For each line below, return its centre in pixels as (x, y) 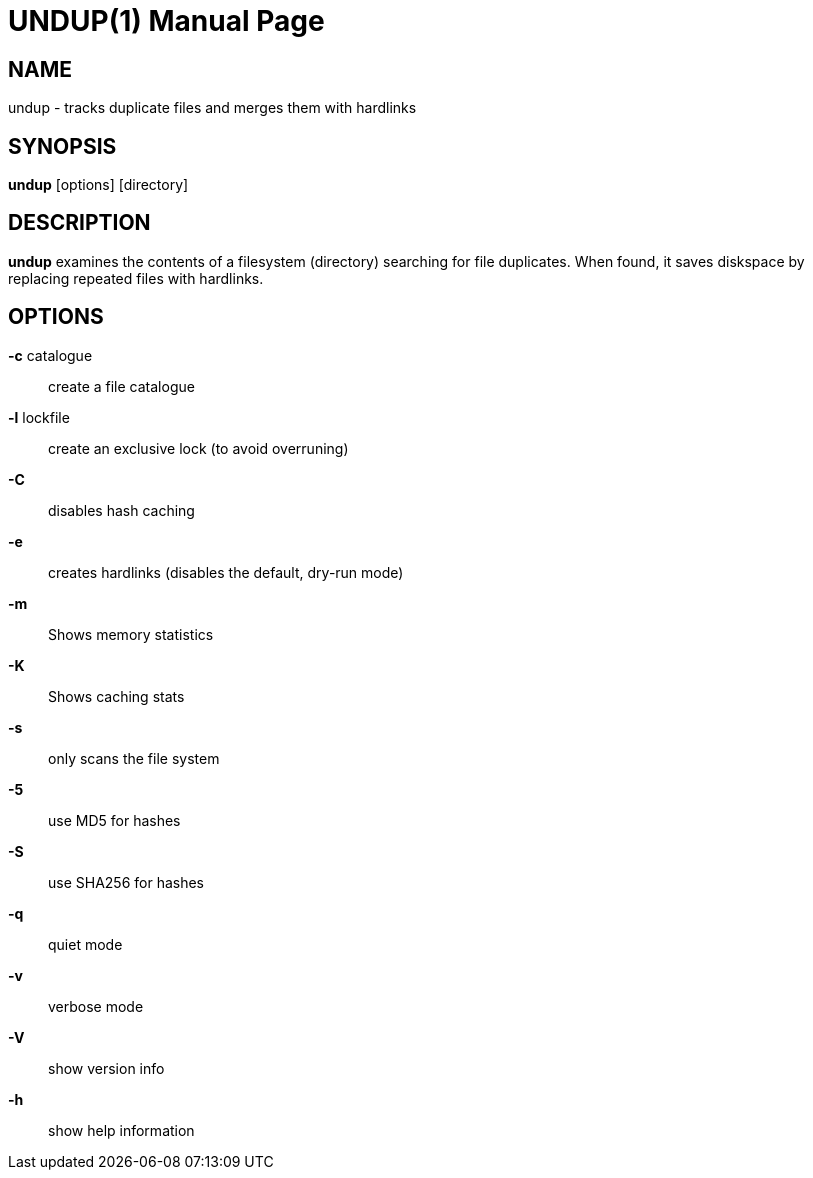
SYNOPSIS (62, 146)
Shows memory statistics (131, 634)
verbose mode (96, 1006)
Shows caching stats (116, 696)
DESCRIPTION (79, 223)
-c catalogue (50, 355)
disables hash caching (121, 510)
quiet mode (85, 944)
